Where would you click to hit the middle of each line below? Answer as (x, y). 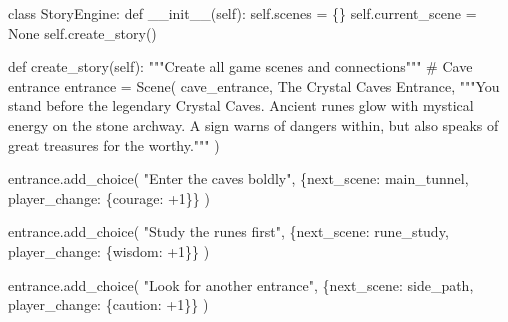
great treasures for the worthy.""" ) (114, 144)
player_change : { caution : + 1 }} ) (108, 304)
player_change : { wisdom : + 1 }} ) (109, 250)
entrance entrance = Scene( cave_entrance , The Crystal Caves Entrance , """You (254, 85)
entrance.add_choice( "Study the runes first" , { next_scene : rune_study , (228, 231)
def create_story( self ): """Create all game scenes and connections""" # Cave (240, 66)
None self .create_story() (82, 32)
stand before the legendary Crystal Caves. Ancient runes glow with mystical (241, 105)
